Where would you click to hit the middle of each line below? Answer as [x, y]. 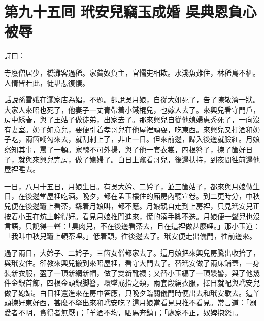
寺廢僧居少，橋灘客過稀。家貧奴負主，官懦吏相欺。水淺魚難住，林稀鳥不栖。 [132, 72]
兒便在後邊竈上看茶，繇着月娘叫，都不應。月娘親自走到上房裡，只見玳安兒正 [132, 206]
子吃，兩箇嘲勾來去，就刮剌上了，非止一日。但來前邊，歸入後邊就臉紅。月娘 [132, 139]
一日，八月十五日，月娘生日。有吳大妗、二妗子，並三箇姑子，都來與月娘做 [128, 186]
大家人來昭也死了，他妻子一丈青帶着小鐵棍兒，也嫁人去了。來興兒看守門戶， [132, 109]
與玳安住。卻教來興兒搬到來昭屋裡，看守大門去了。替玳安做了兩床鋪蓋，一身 [132, 263]
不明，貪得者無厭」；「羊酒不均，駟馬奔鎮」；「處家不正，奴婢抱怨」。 [130, 312]
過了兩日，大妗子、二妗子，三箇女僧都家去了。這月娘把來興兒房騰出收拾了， [132, 253]
